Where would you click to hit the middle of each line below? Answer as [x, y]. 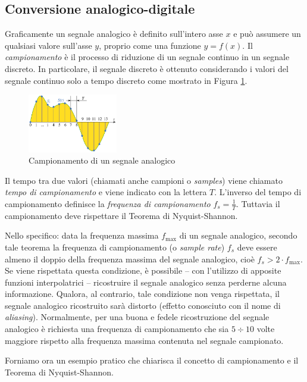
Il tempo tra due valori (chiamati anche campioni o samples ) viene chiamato [144, 180]
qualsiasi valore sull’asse [48, 45]
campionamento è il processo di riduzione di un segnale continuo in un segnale [147, 57]
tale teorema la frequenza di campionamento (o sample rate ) [115, 247]
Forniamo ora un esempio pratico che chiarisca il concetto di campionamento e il [152, 360]
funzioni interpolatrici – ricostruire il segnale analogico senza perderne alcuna [146, 282]
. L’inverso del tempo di [258, 192]
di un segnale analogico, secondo [238, 235]
